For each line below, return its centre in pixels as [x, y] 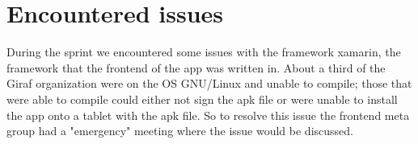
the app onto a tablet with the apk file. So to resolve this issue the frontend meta [208, 115]
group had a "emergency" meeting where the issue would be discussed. [180, 131]
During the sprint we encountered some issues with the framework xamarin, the [204, 52]
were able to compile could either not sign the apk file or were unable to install [202, 99]
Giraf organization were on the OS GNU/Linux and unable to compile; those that [209, 83]
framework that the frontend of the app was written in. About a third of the [196, 67]
